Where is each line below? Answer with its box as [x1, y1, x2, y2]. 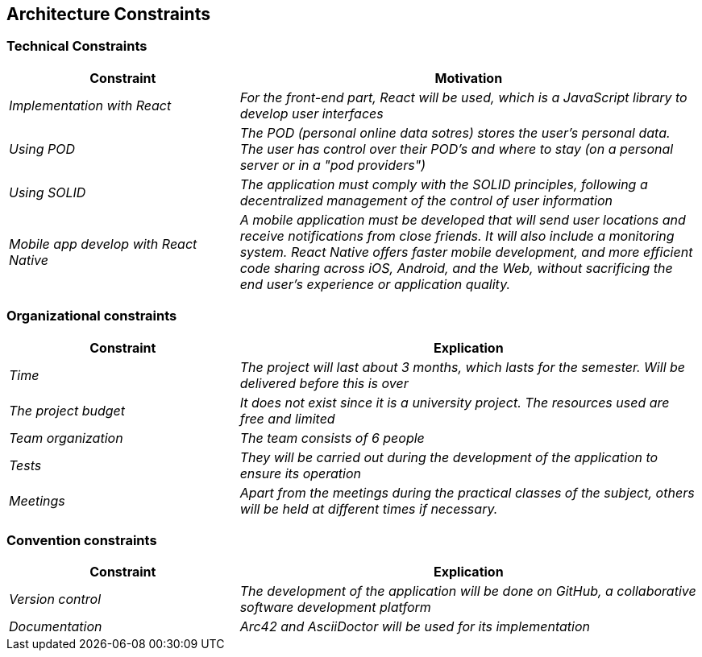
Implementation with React [9, 97, 172, 114]
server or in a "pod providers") [239, 156, 426, 173]
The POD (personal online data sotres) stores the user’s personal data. [239, 124, 671, 141]
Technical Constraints [6, 38, 147, 55]
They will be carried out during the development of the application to [239, 448, 658, 465]
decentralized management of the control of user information [239, 192, 613, 209]
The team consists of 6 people [239, 429, 425, 446]
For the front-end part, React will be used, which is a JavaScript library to [239, 89, 687, 105]
